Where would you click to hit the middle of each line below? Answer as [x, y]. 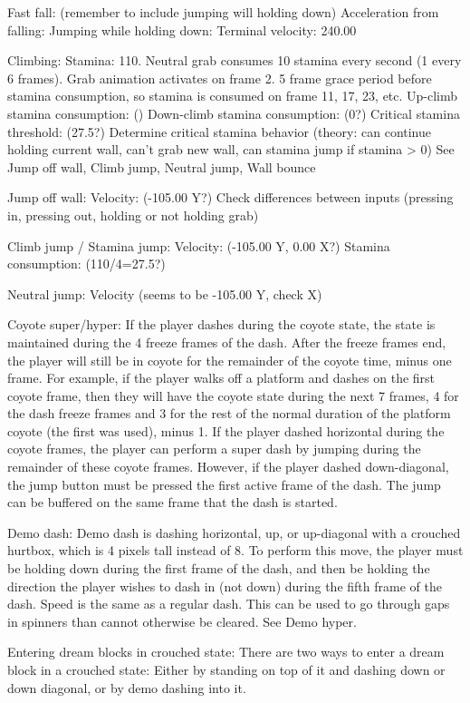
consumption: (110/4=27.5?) [86, 264]
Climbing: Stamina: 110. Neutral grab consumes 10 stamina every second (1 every [235, 60]
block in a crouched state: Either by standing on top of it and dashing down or [226, 669]
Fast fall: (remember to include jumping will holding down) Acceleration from [223, 12]
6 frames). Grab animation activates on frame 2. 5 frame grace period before [220, 78]
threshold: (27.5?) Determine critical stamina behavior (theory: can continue [220, 131]
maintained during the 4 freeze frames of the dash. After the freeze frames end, [227, 342]
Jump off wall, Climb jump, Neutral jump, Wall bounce [162, 166]
